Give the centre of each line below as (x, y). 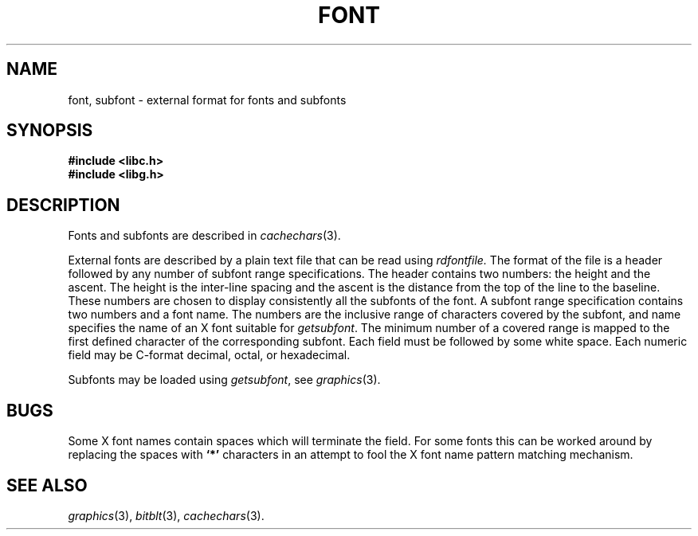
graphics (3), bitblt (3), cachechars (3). (166, 515)
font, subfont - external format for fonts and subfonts (207, 100)
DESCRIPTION (63, 205)
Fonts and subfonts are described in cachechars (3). (204, 236)
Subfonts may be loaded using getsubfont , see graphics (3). (224, 380)
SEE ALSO (47, 485)
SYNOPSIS (50, 131)
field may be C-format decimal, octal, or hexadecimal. (209, 355)
